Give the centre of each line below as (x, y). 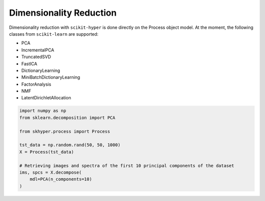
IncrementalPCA (38, 50)
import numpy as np (43, 111)
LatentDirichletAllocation (46, 98)
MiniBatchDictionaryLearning (51, 77)
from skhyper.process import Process (65, 131)
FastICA (29, 64)
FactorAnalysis (36, 84)
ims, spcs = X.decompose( (51, 172)
